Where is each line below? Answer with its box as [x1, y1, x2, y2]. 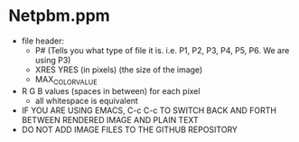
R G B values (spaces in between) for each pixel [21, 85, 201, 96]
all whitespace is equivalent [34, 95, 139, 106]
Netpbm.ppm [8, 5, 110, 26]
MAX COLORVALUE [34, 73, 98, 87]
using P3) [34, 54, 71, 65]
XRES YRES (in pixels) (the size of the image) [34, 64, 203, 75]
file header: [21, 35, 65, 46]
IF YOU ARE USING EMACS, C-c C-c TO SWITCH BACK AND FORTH [21, 105, 277, 116]
